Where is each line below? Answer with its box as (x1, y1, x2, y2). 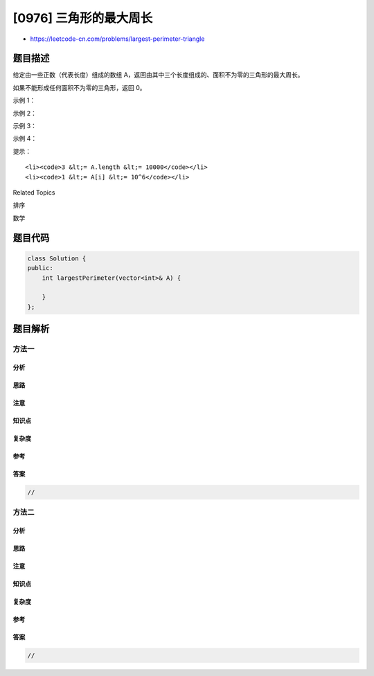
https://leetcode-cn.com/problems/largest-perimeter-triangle (30, 35, 205, 43)
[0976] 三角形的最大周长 (12, 10, 153, 26)
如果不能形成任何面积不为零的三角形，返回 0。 (12, 83, 146, 91)
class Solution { (27, 254, 87, 263)
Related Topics (12, 188, 55, 197)
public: (27, 264, 53, 272)
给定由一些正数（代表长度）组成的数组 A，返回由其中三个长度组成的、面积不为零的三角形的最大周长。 (12, 71, 304, 79)
